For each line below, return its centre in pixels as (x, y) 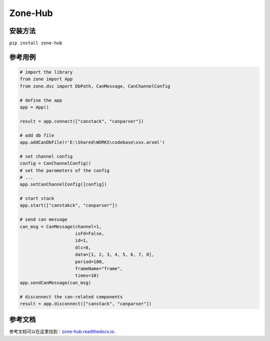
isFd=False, (90, 234)
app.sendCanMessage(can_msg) (55, 283)
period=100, (90, 262)
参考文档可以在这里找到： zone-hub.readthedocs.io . (62, 331)
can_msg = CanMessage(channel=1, (61, 226)
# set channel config (46, 156)
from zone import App (46, 79)
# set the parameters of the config (65, 170)
